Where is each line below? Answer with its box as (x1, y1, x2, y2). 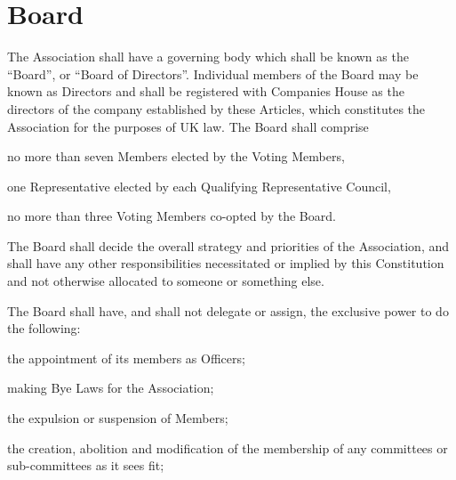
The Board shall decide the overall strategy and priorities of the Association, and (7, 236, 449, 255)
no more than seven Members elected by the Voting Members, (7, 147, 345, 166)
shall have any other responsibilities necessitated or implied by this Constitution (7, 254, 444, 273)
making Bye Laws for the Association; (7, 378, 214, 397)
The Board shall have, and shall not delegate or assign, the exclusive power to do (7, 301, 449, 320)
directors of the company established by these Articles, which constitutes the (7, 99, 426, 118)
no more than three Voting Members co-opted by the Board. (7, 207, 336, 225)
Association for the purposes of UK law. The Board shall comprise (7, 117, 369, 135)
